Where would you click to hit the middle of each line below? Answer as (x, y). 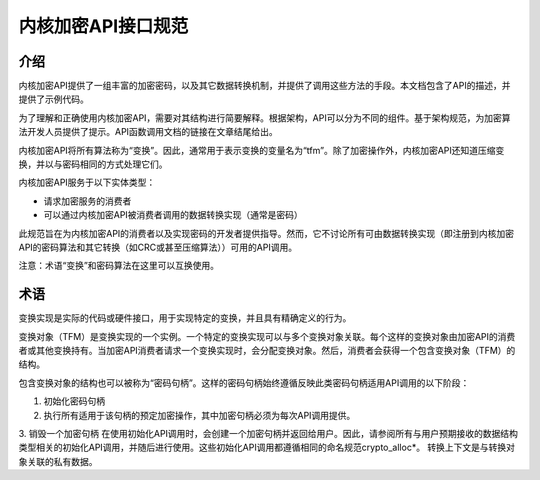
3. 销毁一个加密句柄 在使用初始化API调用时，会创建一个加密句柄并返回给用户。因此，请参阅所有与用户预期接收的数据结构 (268, 433)
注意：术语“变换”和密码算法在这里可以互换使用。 (119, 266)
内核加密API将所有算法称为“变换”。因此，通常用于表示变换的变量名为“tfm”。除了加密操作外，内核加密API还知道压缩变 (261, 150)
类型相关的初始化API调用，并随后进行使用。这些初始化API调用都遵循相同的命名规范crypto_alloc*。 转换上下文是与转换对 (266, 447)
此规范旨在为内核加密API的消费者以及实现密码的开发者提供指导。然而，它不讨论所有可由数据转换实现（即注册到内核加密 (266, 233)
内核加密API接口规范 (103, 26)
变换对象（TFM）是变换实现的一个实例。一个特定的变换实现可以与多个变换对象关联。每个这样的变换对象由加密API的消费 (267, 336)
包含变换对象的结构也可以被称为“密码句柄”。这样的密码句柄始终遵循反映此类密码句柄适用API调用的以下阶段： (244, 382)
